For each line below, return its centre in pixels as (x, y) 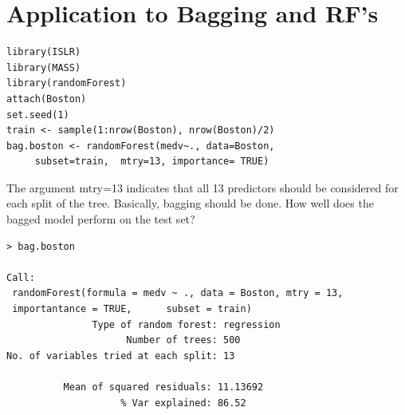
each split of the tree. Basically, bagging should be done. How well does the (190, 203)
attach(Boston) (47, 99)
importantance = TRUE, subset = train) (132, 309)
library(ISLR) (44, 52)
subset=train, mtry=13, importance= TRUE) (152, 162)
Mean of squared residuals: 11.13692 (163, 387)
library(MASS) (44, 67)
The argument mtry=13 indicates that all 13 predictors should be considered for (202, 187)
